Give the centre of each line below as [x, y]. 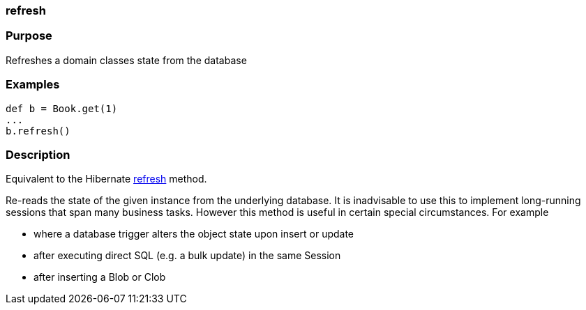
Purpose [29, 36]
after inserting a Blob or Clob [100, 277]
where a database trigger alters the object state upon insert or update [194, 234]
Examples [33, 85]
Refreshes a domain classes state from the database [126, 60]
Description [38, 154]
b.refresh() [38, 131]
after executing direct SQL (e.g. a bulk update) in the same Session [187, 256]
